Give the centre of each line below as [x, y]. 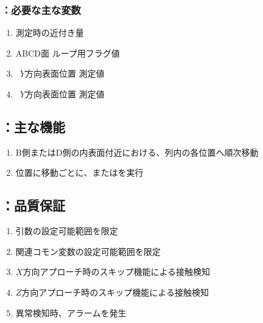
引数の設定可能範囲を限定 [67, 231]
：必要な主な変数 [41, 9]
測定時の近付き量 [50, 33]
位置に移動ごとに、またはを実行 [79, 172]
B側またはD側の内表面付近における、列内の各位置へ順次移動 [137, 152]
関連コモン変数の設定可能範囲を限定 [88, 251]
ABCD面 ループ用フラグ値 [68, 53]
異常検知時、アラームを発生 [71, 312]
